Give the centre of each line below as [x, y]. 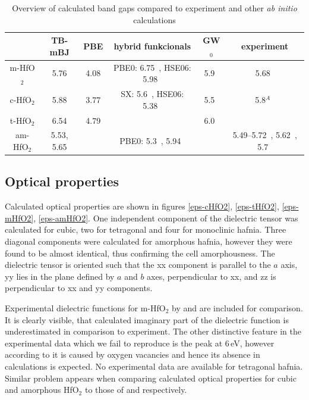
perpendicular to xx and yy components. [79, 288]
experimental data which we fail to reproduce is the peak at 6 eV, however [140, 343]
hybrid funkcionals [152, 46]
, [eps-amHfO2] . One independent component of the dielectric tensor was [166, 218]
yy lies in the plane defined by [60, 276]
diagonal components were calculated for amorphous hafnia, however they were [149, 241]
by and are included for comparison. [237, 307]
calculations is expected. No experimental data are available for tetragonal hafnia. [154, 366]
